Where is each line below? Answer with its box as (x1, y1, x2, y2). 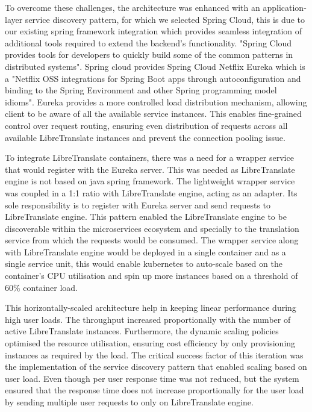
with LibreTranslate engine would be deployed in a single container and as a (5, 245, 286, 258)
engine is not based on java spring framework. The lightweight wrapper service (5, 175, 295, 187)
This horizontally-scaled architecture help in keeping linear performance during (5, 301, 296, 314)
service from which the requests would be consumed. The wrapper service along (5, 234, 299, 246)
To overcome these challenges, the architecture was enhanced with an (5, 1, 260, 13)
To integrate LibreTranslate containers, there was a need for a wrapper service (5, 151, 294, 164)
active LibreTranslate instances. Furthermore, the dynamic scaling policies (5, 325, 279, 337)
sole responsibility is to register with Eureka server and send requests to (5, 198, 270, 211)
